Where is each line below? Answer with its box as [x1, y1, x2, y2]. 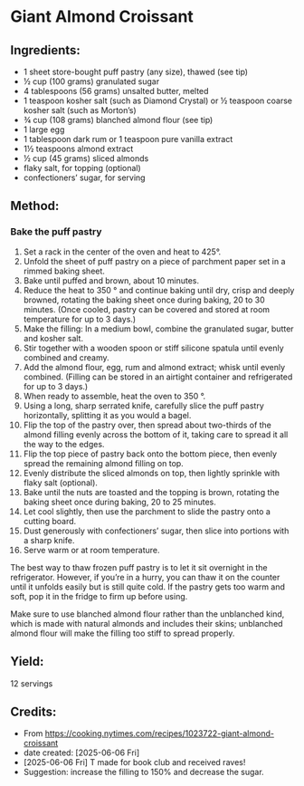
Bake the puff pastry [10, 225, 102, 238]
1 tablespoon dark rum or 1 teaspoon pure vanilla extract [23, 134, 233, 144]
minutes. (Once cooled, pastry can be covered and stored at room [23, 303, 271, 314]
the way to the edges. [23, 438, 105, 449]
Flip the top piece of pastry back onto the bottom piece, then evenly [23, 448, 278, 459]
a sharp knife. [23, 534, 75, 545]
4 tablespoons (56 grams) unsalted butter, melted [23, 86, 209, 96]
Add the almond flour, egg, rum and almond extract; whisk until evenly [23, 361, 286, 372]
